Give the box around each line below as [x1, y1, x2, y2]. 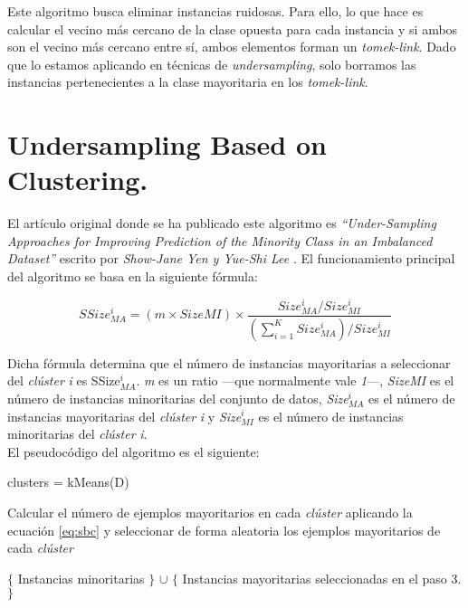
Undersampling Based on [7, 126, 327, 163]
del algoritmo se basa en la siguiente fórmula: [7, 267, 258, 286]
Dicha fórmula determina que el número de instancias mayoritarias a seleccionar [7, 353, 451, 372]
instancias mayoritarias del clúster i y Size [7, 406, 242, 425]
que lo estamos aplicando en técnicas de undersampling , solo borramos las [7, 54, 416, 73]
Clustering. [7, 161, 148, 198]
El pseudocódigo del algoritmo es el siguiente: [7, 442, 260, 461]
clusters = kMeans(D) [7, 472, 129, 491]
